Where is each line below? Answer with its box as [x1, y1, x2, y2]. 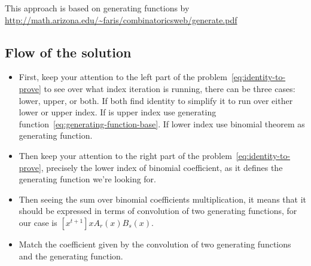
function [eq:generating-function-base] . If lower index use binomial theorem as [19, 117, 305, 130]
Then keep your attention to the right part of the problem [19, 149, 232, 161]
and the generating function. [19, 249, 123, 262]
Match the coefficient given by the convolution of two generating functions [19, 237, 291, 250]
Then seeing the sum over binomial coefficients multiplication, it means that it [19, 192, 306, 205]
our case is [19, 216, 57, 228]
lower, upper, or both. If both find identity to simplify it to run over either [19, 94, 293, 106]
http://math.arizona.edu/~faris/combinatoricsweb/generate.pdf [5, 13, 237, 26]
